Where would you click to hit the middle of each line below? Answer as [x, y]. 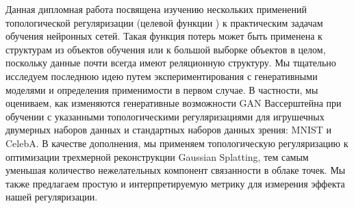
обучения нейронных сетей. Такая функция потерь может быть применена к [164, 36]
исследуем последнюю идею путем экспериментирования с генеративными [162, 76]
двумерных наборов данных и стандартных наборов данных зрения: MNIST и [169, 130]
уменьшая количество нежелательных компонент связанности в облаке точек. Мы [176, 170]
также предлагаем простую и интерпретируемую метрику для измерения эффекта [175, 183]
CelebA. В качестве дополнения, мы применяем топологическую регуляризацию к [177, 143]
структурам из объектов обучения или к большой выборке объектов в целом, [166, 49]
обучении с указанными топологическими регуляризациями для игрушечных [165, 116]
